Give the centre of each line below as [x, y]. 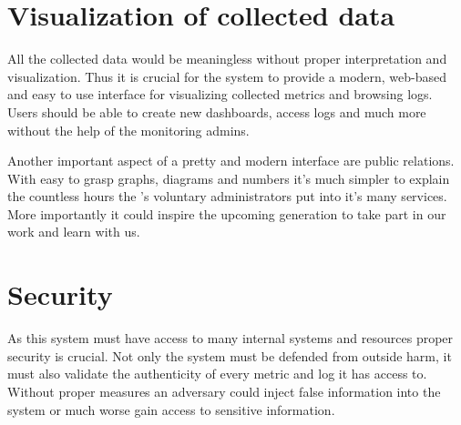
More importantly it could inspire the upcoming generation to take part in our [227, 213]
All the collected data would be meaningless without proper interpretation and [227, 59]
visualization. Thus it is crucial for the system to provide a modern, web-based [227, 76]
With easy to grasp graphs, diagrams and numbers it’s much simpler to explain [229, 178]
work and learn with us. [74, 232]
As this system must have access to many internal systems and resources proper [230, 338]
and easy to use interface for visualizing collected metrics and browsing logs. [220, 94]
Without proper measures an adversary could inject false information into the [224, 391]
